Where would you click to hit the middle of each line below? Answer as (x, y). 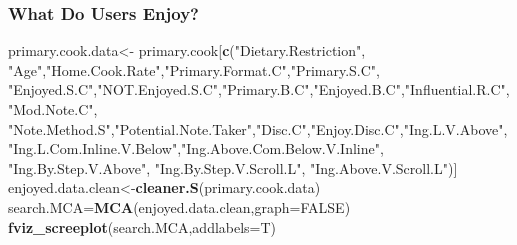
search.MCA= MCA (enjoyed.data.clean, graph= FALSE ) (179, 206)
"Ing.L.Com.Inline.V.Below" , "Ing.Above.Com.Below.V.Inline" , (196, 148)
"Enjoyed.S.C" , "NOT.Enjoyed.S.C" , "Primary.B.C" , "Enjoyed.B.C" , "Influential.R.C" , (259, 89)
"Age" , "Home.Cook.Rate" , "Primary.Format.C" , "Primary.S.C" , (194, 69)
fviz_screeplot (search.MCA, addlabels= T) (142, 226)
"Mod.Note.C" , (53, 109)
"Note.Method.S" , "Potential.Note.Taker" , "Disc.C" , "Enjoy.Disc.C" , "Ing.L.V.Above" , (258, 128)
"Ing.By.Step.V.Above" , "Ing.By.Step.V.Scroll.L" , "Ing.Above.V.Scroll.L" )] (233, 167)
